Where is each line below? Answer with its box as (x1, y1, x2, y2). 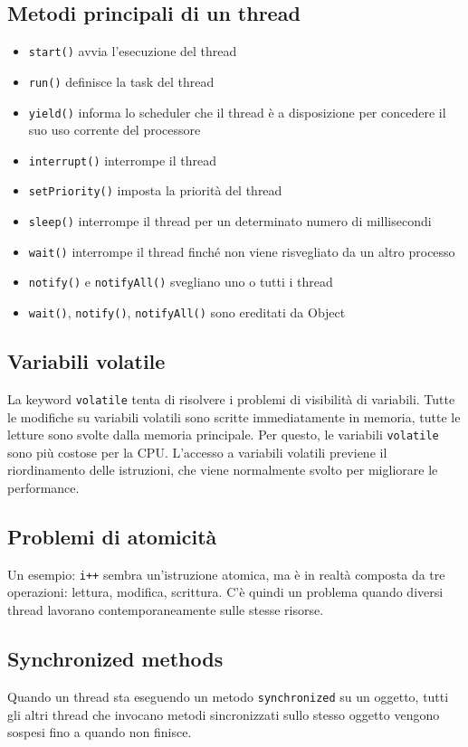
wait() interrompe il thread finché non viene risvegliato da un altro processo (28, 241, 455, 260)
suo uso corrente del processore (28, 120, 201, 139)
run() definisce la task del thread (28, 71, 215, 90)
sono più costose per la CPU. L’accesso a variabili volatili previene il (7, 442, 387, 461)
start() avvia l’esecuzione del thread (28, 42, 237, 61)
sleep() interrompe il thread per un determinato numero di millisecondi (28, 212, 432, 231)
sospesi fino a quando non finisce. (7, 723, 192, 742)
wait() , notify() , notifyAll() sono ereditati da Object (28, 303, 346, 322)
